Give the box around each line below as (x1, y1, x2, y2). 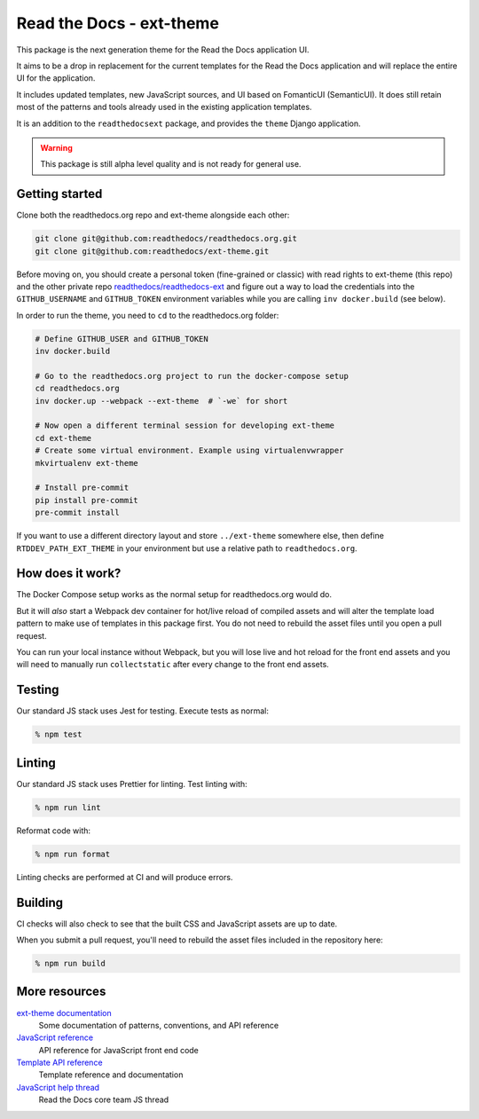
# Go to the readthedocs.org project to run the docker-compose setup (35, 371, 349, 381)
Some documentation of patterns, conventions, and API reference (38, 1020, 279, 1030)
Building (16, 894, 64, 910)
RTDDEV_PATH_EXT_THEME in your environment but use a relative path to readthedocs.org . (16, 542, 358, 554)
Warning (40, 142, 73, 153)
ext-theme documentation (16, 1007, 112, 1018)
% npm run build (35, 958, 106, 969)
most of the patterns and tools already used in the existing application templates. (16, 102, 312, 113)
